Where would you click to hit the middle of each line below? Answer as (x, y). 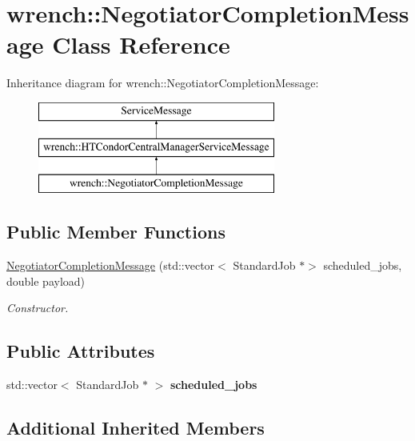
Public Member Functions (116, 232)
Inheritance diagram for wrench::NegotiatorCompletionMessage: (163, 83)
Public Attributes (81, 351)
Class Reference (141, 44)
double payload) (46, 281)
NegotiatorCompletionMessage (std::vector (111, 265)
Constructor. (38, 308)
